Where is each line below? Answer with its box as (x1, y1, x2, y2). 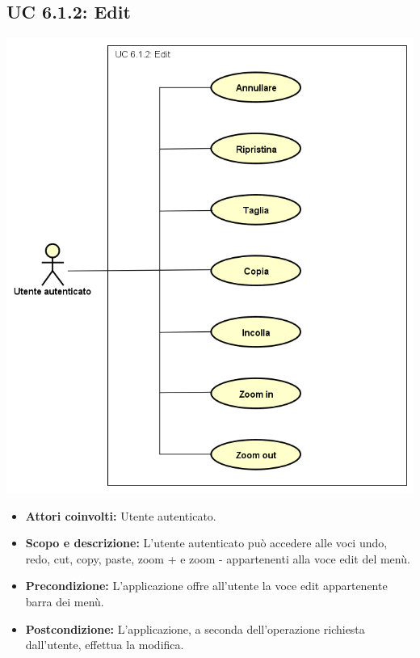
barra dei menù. (25, 593, 104, 609)
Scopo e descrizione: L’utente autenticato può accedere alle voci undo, (25, 534, 388, 551)
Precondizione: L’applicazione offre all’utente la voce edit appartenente (25, 577, 388, 594)
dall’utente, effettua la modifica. (25, 636, 184, 653)
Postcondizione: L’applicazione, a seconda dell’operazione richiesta (25, 620, 365, 637)
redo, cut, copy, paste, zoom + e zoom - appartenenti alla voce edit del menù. (25, 550, 410, 567)
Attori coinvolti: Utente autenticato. (25, 507, 216, 524)
